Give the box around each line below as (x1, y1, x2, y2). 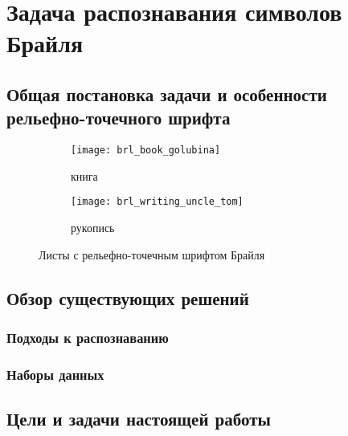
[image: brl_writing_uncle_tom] (71, 196, 244, 208)
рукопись (71, 219, 115, 236)
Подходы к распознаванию (6, 327, 169, 347)
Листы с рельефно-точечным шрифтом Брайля (39, 246, 265, 263)
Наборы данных (6, 364, 104, 384)
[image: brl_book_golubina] (71, 145, 221, 157)
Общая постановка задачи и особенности (6, 81, 327, 106)
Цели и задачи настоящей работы (6, 406, 271, 431)
